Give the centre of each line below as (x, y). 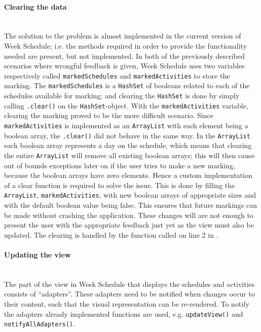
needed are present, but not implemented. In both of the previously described (124, 56)
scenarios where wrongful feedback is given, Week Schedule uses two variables (124, 66)
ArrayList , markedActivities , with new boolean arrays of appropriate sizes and (130, 195)
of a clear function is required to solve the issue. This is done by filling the (120, 185)
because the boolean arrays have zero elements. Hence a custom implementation (128, 175)
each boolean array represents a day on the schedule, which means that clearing (128, 145)
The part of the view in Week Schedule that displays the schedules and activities (129, 284)
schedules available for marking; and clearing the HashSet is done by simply (122, 96)
